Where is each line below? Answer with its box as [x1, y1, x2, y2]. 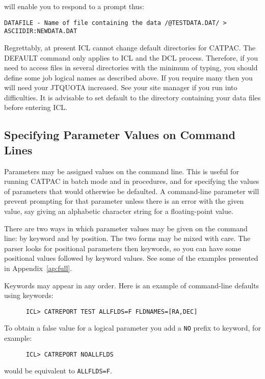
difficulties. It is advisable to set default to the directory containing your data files [4, 92, 261, 102]
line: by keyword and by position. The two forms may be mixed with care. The [4, 233, 251, 243]
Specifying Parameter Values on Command [4, 127, 235, 143]
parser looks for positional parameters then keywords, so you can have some [4, 242, 241, 253]
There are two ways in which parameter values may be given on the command [4, 223, 248, 233]
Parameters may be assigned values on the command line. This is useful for [4, 166, 239, 176]
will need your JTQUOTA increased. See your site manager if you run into [4, 82, 237, 93]
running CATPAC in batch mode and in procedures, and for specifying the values [4, 176, 259, 186]
